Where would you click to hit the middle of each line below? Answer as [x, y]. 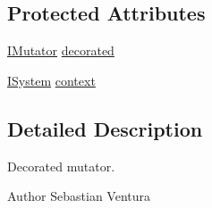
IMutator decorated [61, 50]
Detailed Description [105, 128]
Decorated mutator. [61, 166]
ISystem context [51, 80]
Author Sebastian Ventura [79, 196]
